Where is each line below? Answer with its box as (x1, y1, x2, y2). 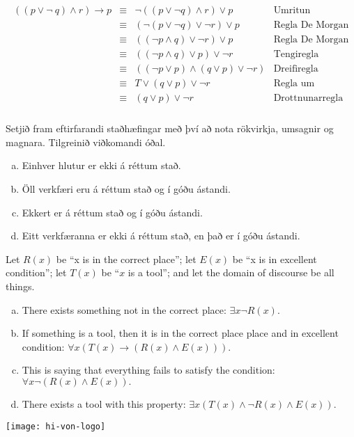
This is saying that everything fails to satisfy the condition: (22, 363, 275, 377)
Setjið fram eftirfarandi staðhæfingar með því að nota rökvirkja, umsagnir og (6, 121, 334, 136)
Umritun (273, 6, 311, 16)
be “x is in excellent (232, 251, 317, 266)
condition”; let (6, 265, 67, 280)
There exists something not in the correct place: (22, 302, 226, 317)
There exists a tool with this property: (22, 397, 186, 411)
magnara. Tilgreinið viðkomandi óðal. (6, 134, 166, 149)
